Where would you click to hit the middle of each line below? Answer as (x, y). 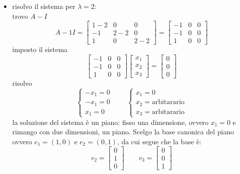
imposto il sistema (40, 49)
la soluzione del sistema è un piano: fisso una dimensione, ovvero (110, 122)
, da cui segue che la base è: (159, 141)
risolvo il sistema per (44, 6)
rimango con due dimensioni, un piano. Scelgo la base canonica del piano (123, 132)
